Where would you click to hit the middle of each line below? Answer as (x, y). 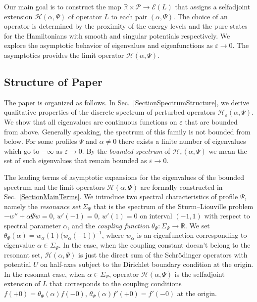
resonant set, (23, 254)
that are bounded (211, 121)
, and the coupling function (108, 225)
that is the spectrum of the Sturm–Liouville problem (174, 206)
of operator (85, 16)
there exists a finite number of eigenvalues (182, 141)
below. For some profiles (41, 141)
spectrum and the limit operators (54, 187)
